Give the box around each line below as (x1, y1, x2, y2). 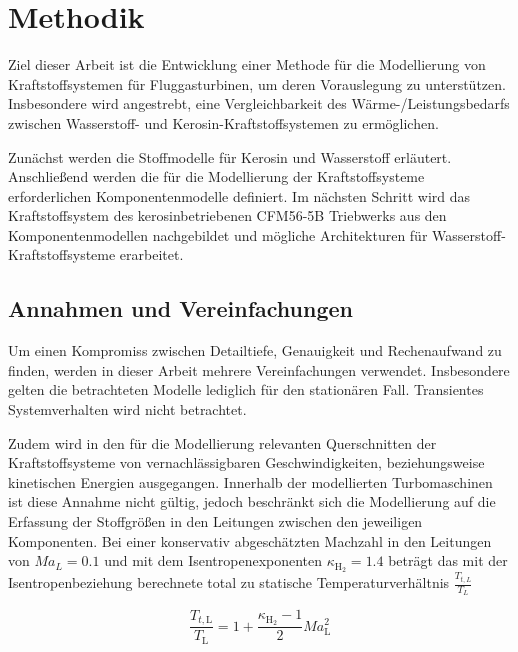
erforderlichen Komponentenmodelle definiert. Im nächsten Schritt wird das (8, 185, 471, 206)
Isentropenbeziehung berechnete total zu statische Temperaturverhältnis (8, 572, 450, 593)
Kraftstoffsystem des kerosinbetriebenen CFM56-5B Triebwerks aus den (8, 205, 447, 226)
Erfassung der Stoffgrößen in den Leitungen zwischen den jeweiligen (8, 511, 423, 532)
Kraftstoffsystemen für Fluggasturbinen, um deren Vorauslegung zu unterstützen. (8, 73, 506, 94)
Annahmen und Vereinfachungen (8, 293, 353, 324)
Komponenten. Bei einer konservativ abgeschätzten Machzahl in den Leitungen (8, 530, 492, 551)
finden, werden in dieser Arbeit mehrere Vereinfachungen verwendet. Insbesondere (8, 359, 510, 380)
